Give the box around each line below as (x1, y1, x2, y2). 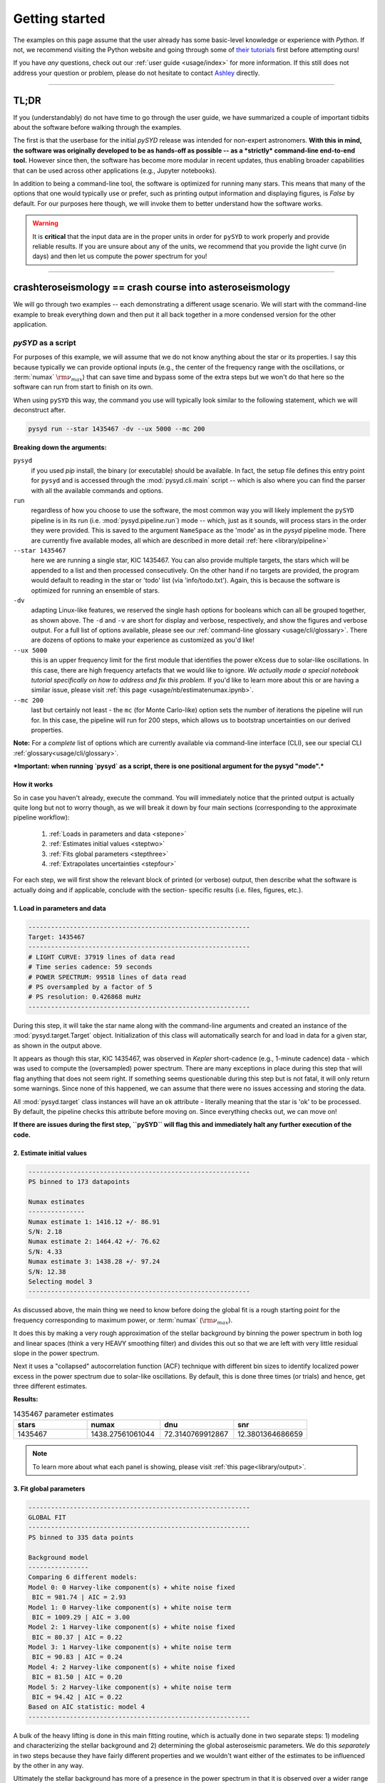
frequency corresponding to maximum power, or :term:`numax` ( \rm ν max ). (13, 1316, 233, 1326)
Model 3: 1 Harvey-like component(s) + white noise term (28, 1643, 232, 1651)
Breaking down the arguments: (13, 443, 107, 452)
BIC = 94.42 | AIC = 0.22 (32, 1693, 123, 1701)
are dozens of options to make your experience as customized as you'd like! (31, 635, 255, 645)
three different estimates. (13, 1382, 88, 1391)
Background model (28, 1553, 89, 1561)
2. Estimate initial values (13, 1148, 87, 1157)
